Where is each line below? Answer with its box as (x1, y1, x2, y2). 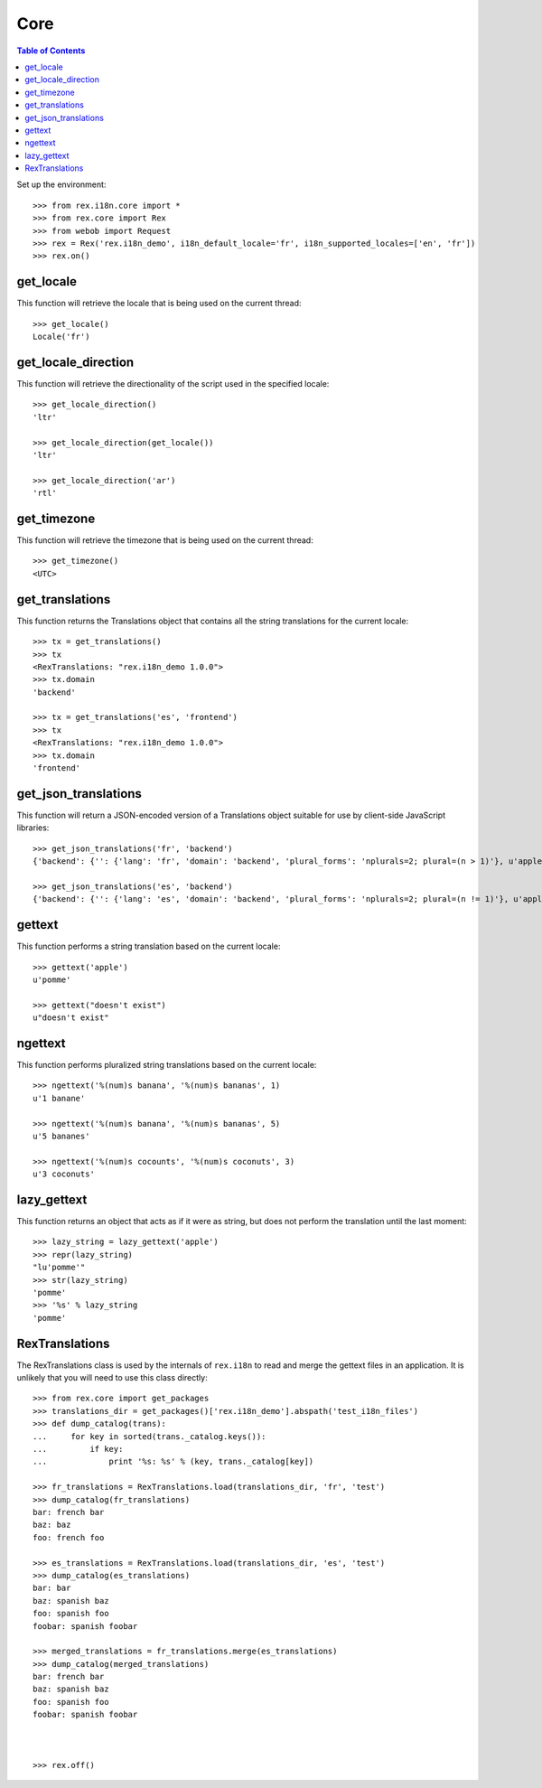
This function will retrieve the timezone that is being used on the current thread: (16, 535, 313, 546)
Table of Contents (16, 45, 86, 56)
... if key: (33, 1444, 124, 1455)
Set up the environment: (16, 179, 107, 190)
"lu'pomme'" (33, 1262, 86, 1273)
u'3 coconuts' (33, 1169, 95, 1179)
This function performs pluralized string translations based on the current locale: (16, 1060, 317, 1071)
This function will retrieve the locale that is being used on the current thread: (16, 298, 302, 309)
